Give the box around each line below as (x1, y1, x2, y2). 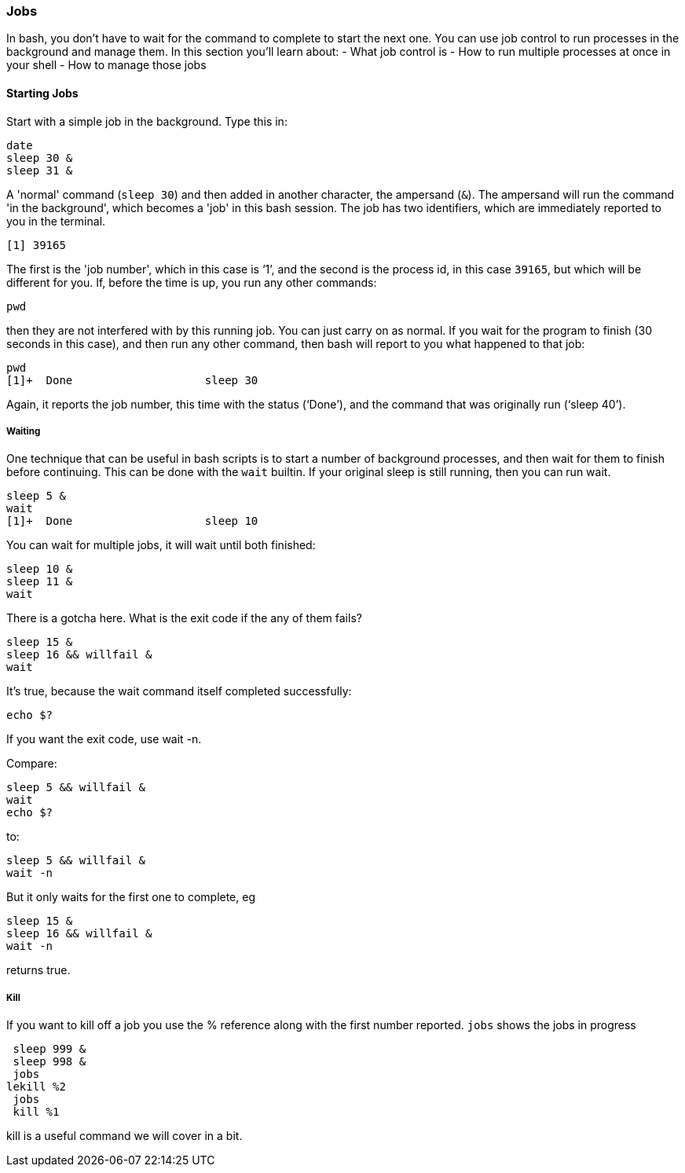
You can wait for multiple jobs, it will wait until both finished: (6, 538, 316, 552)
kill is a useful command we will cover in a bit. (6, 1129, 243, 1143)
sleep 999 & (13, 1043, 86, 1056)
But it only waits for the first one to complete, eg (6, 890, 256, 904)
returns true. (6, 963, 71, 977)
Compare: (6, 757, 57, 771)
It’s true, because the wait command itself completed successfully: (6, 684, 352, 698)
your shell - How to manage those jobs (6, 58, 207, 72)
